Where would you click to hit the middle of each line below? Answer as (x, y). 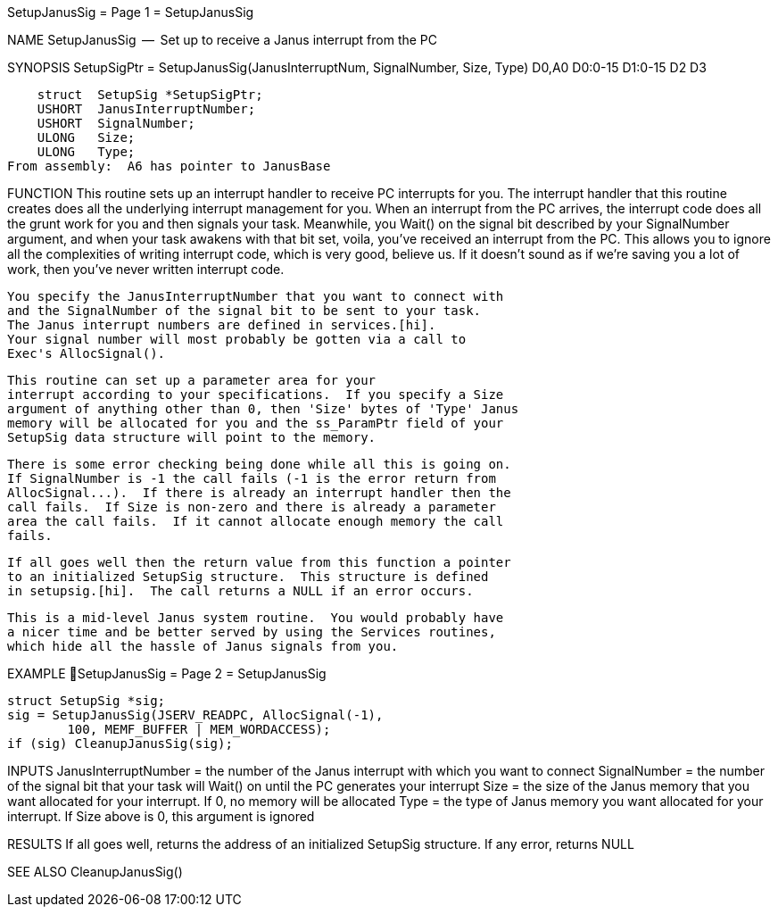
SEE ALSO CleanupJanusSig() (95, 872)
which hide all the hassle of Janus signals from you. (203, 646)
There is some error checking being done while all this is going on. (259, 464)
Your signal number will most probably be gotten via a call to (237, 339)
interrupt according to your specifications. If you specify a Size (256, 395)
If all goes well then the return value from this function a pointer (259, 562)
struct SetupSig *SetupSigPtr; (150, 95)
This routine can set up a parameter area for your (192, 380)
